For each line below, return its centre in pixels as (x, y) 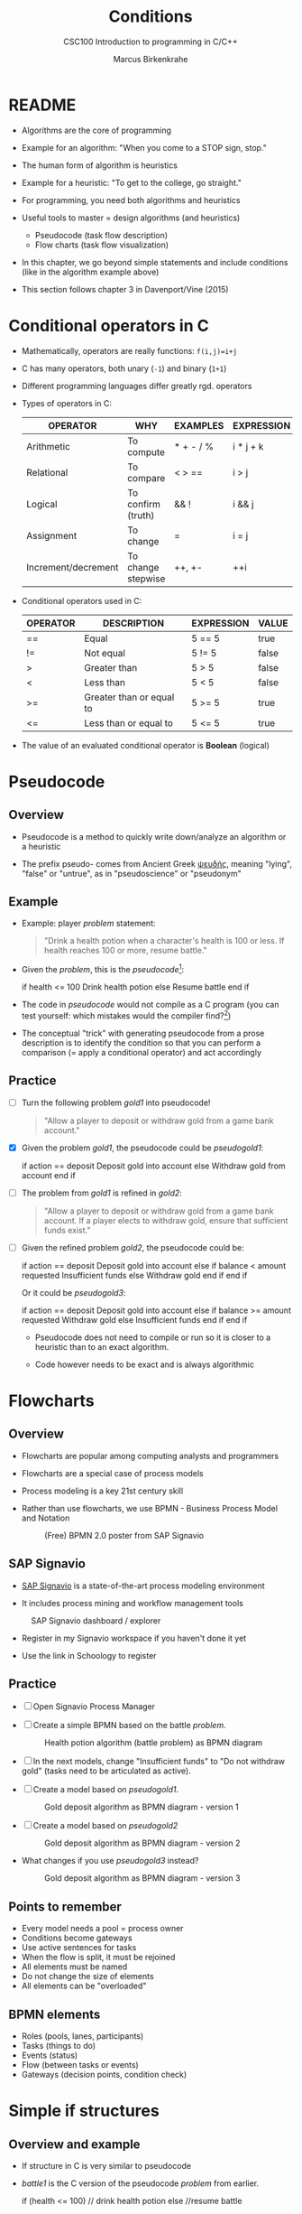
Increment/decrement (72, 567)
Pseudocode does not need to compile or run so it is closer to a (153, 1337)
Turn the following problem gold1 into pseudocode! (116, 1102)
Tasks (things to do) (59, 2046)
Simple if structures (84, 2111)
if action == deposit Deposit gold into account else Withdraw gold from (153, 1166)
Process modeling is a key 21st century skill (102, 1491)
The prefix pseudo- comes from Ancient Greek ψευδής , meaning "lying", (157, 863)
